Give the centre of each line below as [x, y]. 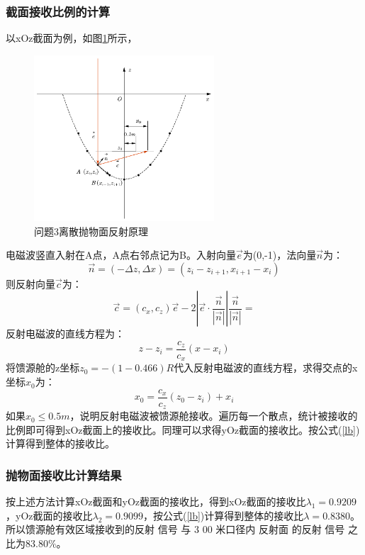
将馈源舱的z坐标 [43, 368]
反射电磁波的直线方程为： [65, 333]
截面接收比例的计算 [58, 11]
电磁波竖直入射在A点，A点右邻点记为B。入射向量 [121, 255]
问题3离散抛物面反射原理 [91, 231]
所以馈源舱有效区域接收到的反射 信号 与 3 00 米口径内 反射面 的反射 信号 [175, 529]
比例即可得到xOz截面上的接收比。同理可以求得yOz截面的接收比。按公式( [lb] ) [183, 429]
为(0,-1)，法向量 [280, 255]
